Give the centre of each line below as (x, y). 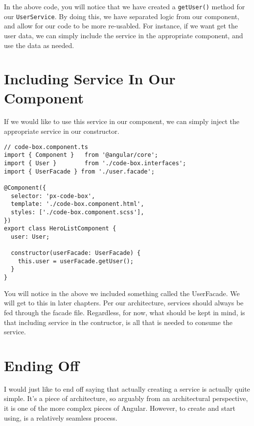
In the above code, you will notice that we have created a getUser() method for (125, 6)
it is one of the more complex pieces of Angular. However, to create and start (120, 408)
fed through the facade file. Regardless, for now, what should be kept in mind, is (125, 312)
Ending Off (42, 365)
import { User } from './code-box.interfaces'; (95, 163)
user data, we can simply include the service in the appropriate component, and (124, 35)
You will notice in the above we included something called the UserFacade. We (122, 293)
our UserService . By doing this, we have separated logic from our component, (122, 16)
